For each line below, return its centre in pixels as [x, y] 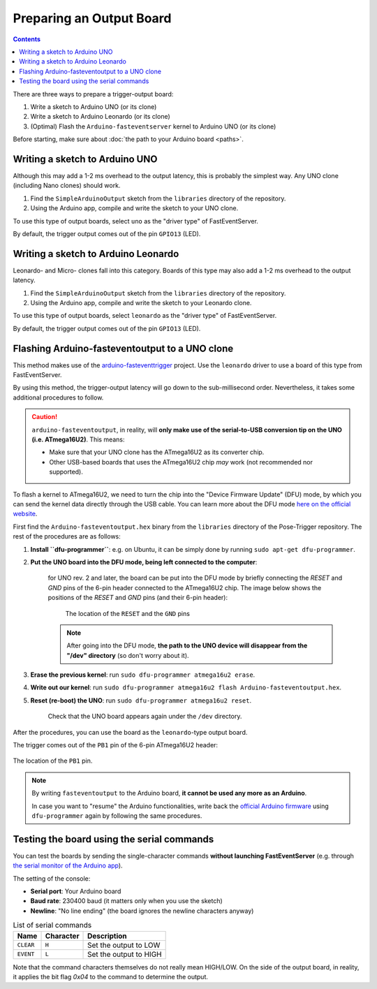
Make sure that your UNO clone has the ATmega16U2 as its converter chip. [157, 452]
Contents [27, 39]
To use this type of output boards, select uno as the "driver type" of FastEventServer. [135, 221]
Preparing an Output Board [92, 18]
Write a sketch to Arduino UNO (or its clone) [94, 107]
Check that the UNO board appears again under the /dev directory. [145, 717]
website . [25, 514]
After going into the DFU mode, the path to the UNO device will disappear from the [187, 645]
